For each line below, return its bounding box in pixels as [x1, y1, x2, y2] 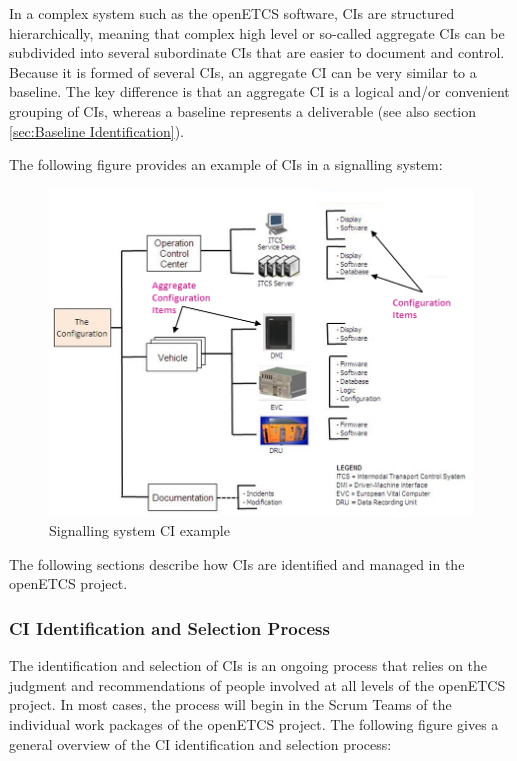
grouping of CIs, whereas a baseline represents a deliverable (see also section [9, 100, 477, 121]
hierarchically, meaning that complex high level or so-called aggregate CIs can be [9, 22, 505, 43]
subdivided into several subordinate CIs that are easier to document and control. [9, 42, 505, 63]
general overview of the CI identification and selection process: [9, 733, 392, 754]
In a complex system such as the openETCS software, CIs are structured [9, 3, 455, 23]
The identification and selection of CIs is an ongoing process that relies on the [9, 655, 488, 676]
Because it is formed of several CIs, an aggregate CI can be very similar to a [9, 61, 477, 82]
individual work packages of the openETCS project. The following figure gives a [9, 713, 499, 734]
